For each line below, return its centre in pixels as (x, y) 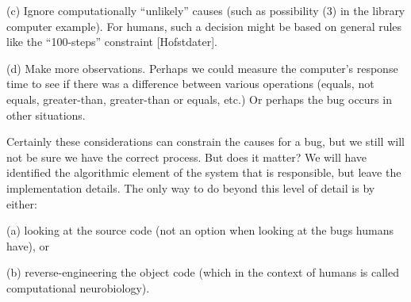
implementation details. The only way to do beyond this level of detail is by (191, 187)
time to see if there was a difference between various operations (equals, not (190, 84)
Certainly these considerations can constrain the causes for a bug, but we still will (205, 141)
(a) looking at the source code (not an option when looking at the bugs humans (200, 230)
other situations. (46, 115)
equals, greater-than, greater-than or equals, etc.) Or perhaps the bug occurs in (199, 99)
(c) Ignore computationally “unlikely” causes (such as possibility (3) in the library (206, 10)
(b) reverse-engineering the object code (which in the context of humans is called (203, 272)
